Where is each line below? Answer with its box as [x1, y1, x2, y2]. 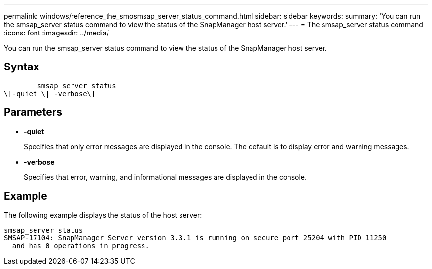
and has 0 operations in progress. [12, 241, 150, 250]
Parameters [4, 106, 62, 119]
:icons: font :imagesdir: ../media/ [4, 29, 109, 37]
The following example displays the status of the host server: [4, 210, 202, 219]
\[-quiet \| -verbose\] [4, 89, 96, 98]
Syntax [4, 61, 39, 73]
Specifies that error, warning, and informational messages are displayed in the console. [24, 172, 307, 181]
